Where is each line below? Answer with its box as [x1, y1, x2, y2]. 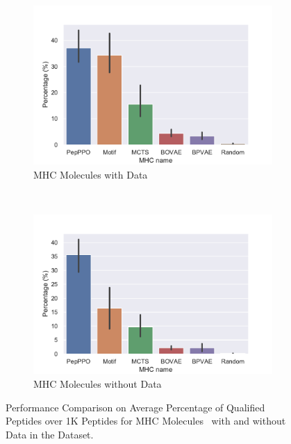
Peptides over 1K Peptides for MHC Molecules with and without [6, 413, 286, 428]
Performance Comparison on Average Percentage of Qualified [6, 400, 265, 414]
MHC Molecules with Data [33, 167, 148, 181]
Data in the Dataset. [6, 427, 94, 441]
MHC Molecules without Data [33, 377, 162, 391]
